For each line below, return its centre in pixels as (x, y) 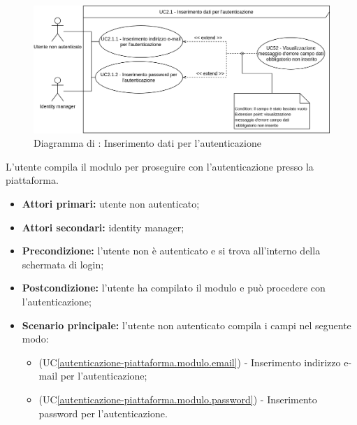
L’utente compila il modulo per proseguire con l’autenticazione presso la (160, 166)
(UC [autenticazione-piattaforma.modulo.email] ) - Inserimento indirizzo (190, 362)
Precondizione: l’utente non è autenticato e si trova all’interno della (171, 251)
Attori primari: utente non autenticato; (111, 203)
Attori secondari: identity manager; (103, 227)
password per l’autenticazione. (103, 413)
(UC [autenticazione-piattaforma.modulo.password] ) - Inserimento (178, 399)
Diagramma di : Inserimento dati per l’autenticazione (147, 143)
